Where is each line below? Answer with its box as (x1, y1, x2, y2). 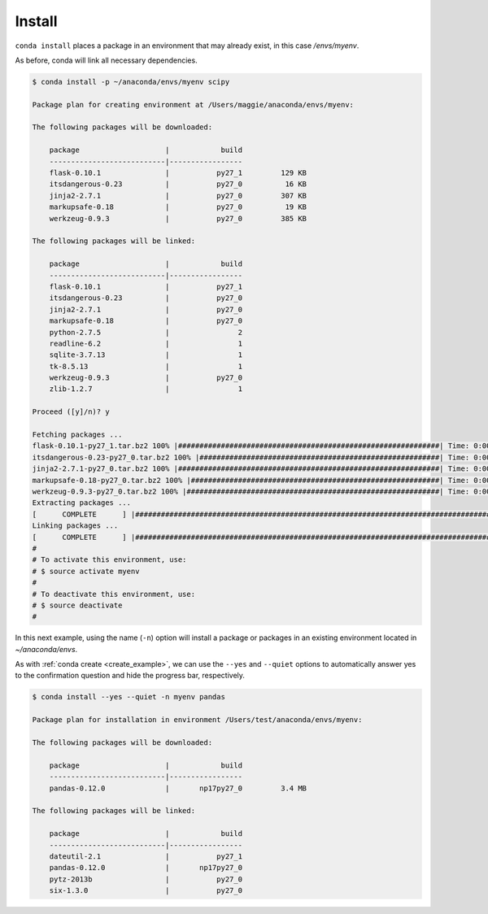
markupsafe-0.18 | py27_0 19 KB (49, 202, 307, 211)
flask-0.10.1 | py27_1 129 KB (49, 168, 307, 178)
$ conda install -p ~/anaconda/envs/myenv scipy (32, 77, 230, 86)
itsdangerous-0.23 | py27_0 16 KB (49, 180, 307, 189)
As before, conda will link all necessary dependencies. (15, 55, 198, 65)
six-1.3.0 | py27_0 (49, 886, 243, 895)
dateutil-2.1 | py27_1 (49, 851, 243, 861)
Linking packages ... (32, 521, 119, 530)
